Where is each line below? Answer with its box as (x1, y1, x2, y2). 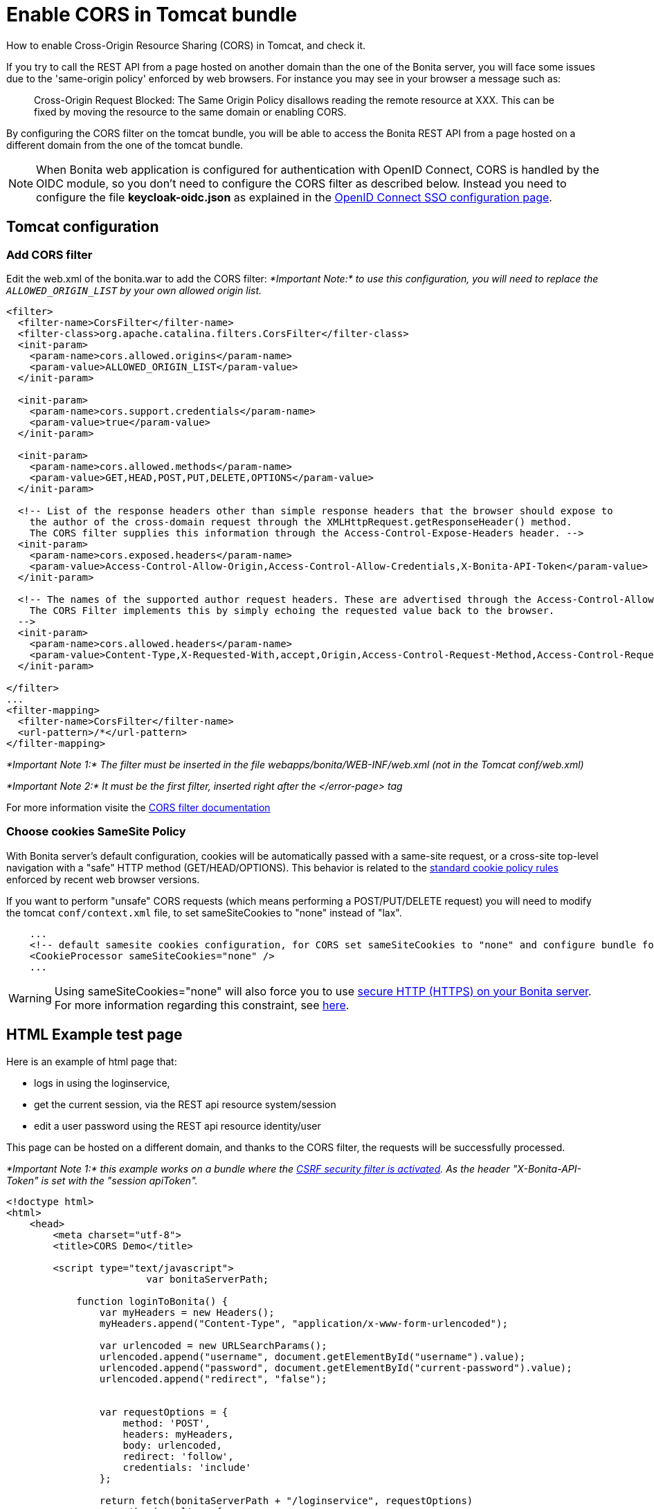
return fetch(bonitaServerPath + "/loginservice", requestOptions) (99, 1494, 473, 1506)
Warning (8, 991, 52, 1005)
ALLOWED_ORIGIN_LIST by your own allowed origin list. (6, 284, 262, 296)
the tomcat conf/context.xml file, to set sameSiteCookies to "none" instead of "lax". (6, 906, 402, 919)
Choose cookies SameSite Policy (6, 824, 186, 839)
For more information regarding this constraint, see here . (54, 997, 349, 1012)
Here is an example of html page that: (6, 1055, 177, 1067)
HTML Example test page (6, 1026, 183, 1044)
